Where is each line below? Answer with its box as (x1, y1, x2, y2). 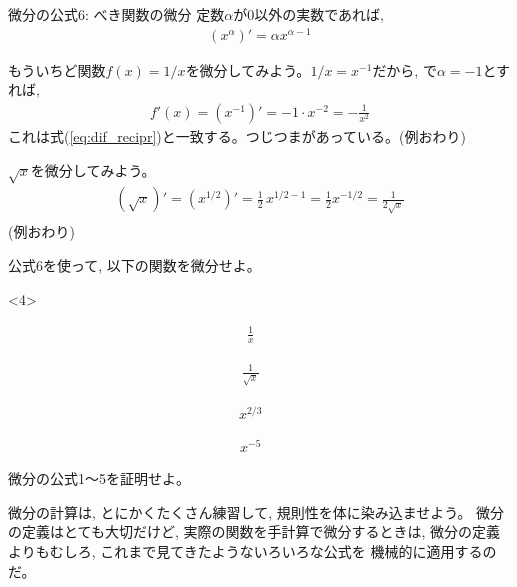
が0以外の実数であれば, (233, 4, 384, 24)
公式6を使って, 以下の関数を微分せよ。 (8, 254, 261, 275)
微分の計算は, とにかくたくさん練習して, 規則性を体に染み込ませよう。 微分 (8, 501, 505, 522)
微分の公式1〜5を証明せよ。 (8, 468, 190, 489)
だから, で (372, 59, 437, 80)
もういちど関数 (8, 59, 106, 80)
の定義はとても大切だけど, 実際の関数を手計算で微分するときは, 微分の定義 (8, 521, 500, 542)
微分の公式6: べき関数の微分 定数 (8, 4, 225, 24)
